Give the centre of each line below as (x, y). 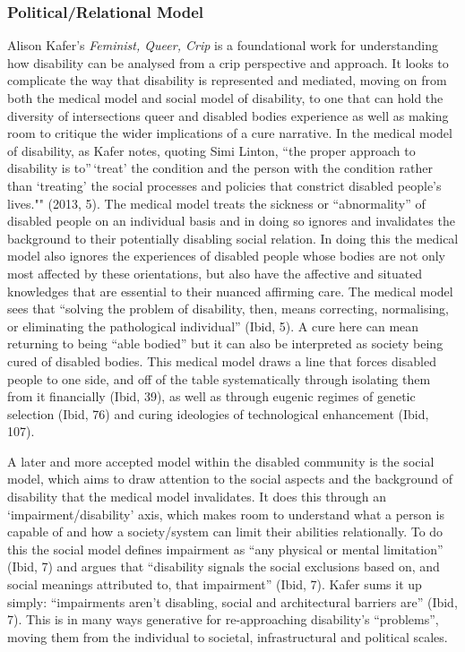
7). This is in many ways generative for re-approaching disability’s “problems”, (223, 619)
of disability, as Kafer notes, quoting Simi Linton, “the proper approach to (211, 150)
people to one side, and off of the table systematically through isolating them (219, 378)
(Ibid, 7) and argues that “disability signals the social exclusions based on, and (224, 566)
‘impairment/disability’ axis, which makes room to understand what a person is (226, 514)
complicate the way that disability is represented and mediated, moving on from (227, 80)
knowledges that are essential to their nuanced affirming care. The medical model (230, 291)
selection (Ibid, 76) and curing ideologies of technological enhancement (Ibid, (218, 413)
